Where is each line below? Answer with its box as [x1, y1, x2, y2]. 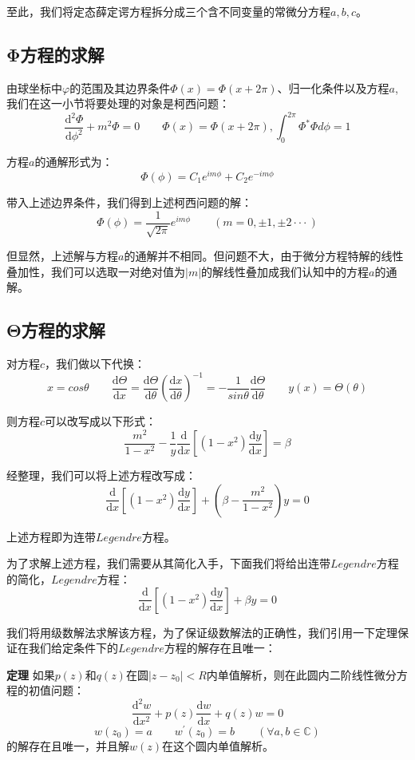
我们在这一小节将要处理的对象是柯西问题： [6, 95, 230, 112]
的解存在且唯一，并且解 [6, 737, 129, 754]
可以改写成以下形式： [45, 413, 157, 429]
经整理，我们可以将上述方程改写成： [6, 467, 196, 484]
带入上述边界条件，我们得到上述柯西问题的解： [6, 193, 252, 210]
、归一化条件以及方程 [277, 79, 389, 96]
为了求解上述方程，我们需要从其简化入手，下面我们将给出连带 [6, 555, 330, 572]
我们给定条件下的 [28, 639, 118, 656]
